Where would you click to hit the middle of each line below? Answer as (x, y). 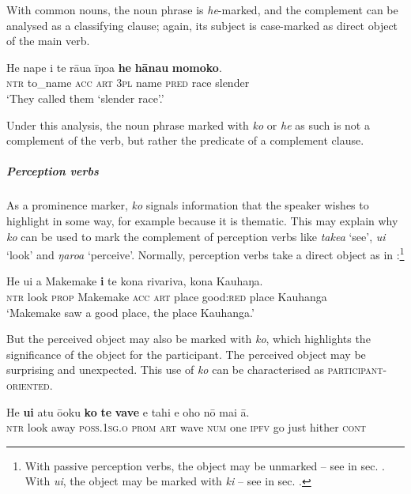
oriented (28, 385)
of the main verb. (48, 41)
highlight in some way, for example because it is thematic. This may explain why (202, 220)
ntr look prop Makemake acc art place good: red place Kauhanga (167, 296)
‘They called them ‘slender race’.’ (85, 98)
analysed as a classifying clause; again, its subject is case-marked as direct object (202, 25)
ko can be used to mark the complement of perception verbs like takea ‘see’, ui (196, 236)
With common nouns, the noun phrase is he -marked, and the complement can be (202, 9)
